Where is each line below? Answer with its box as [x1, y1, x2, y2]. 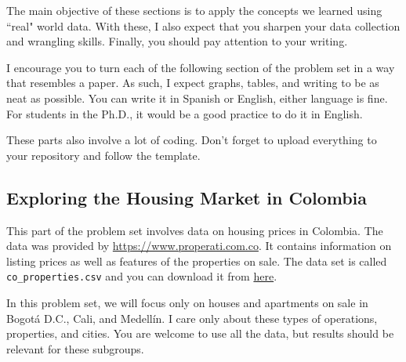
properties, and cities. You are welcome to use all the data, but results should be [6, 325, 394, 342]
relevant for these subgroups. [6, 340, 144, 357]
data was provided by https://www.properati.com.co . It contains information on [6, 237, 392, 254]
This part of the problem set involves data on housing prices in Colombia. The [6, 222, 383, 238]
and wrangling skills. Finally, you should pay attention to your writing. [6, 33, 348, 49]
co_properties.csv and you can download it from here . [6, 268, 277, 284]
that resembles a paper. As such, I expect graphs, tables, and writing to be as [6, 74, 379, 91]
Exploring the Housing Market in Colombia [6, 185, 368, 209]
